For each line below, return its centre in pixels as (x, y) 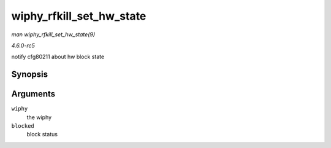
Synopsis (30, 75)
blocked (23, 126)
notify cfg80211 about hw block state (58, 57)
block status (42, 134)
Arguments (33, 94)
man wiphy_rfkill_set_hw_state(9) (53, 34)
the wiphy (39, 117)
